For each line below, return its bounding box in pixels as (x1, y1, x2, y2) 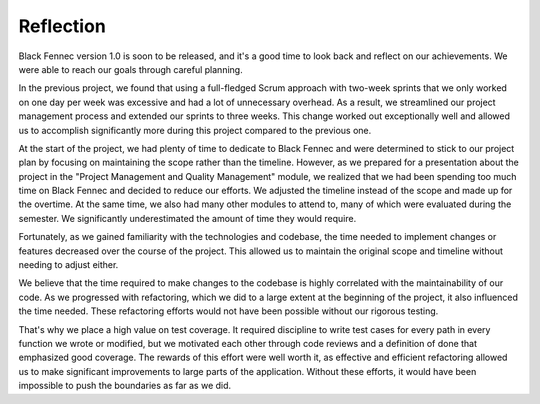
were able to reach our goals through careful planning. (18, 63, 244, 75)
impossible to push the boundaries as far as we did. (18, 380, 232, 392)
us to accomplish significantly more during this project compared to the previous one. (18, 124, 372, 136)
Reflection (18, 15, 107, 37)
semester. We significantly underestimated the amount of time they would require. (18, 212, 357, 224)
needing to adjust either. (18, 259, 119, 271)
